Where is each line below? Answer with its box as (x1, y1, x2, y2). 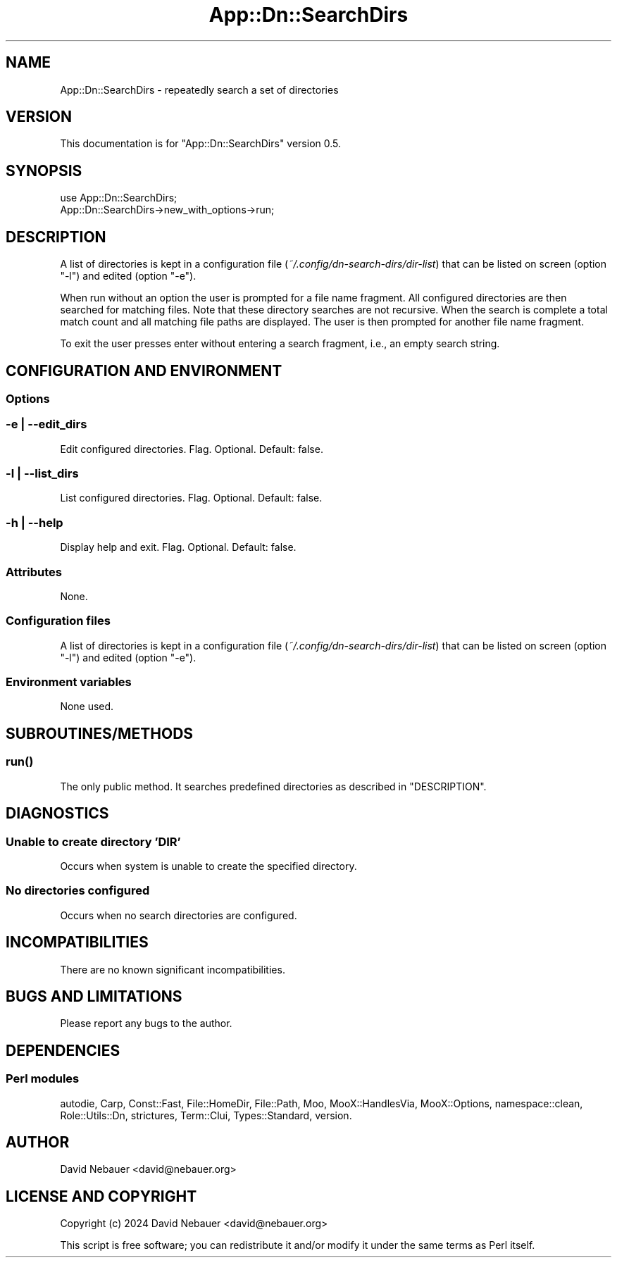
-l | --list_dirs (6, 466, 79, 481)
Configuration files (6, 614, 111, 628)
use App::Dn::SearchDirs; (60, 192, 177, 204)
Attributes (6, 564, 62, 579)
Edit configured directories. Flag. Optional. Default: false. (60, 442, 323, 455)
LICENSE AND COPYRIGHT (6, 1187, 197, 1205)
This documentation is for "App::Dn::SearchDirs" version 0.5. (60, 137, 342, 150)
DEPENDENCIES (6, 1041, 120, 1059)
